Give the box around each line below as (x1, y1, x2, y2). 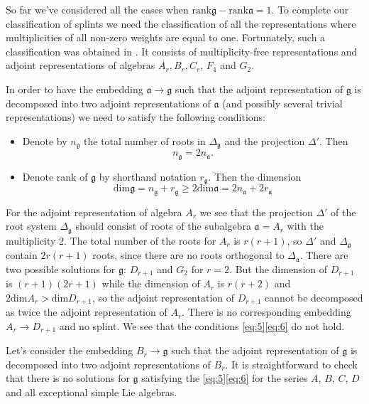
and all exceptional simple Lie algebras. (6, 384, 177, 399)
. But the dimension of (229, 261, 328, 276)
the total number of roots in (84, 133, 206, 148)
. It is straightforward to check (225, 356, 358, 371)
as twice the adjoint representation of (6, 304, 167, 319)
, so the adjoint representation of (92, 289, 235, 304)
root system (6, 218, 57, 233)
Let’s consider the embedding (6, 343, 133, 358)
